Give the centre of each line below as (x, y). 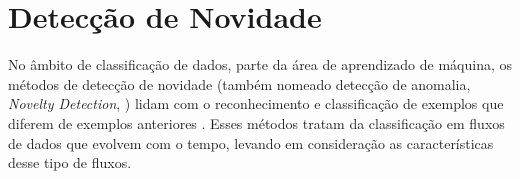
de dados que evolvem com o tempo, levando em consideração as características (251, 142)
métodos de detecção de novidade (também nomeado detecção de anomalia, (239, 83)
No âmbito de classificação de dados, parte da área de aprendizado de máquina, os (260, 64)
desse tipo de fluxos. (70, 162)
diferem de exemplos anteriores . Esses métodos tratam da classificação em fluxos (256, 122)
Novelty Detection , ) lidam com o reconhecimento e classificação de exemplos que (256, 103)
